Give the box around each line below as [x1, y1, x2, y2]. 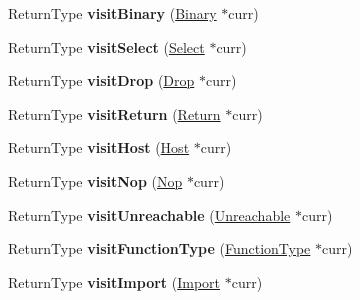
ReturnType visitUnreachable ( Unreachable [8, 204, 291, 225]
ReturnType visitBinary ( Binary [8, 3, 217, 23]
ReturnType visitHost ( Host [8, 137, 190, 158]
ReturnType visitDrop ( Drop [8, 70, 195, 91]
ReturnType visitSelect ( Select [8, 36, 205, 57]
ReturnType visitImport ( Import [8, 271, 221, 292]
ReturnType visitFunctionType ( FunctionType [8, 238, 311, 259]
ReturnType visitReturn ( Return [8, 103, 221, 124]
